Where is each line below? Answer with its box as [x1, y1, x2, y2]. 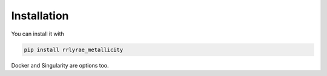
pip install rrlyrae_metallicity [24, 46, 124, 53]
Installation [11, 9, 69, 22]
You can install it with [11, 30, 65, 37]
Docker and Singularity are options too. [11, 62, 109, 69]
